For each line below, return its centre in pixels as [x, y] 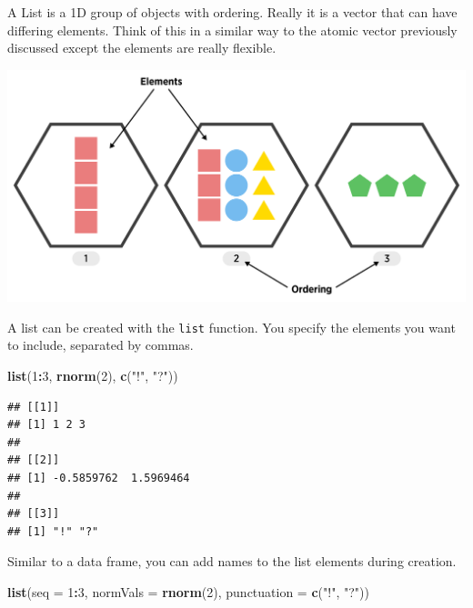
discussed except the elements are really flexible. [142, 48]
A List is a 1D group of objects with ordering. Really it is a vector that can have [232, 12]
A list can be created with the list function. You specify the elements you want [231, 327]
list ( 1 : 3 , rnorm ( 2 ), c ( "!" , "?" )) [93, 376]
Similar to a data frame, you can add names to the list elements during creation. [232, 561]
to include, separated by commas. [101, 345]
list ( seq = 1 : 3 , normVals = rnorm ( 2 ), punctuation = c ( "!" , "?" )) [188, 592]
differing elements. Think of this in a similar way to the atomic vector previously [232, 30]
